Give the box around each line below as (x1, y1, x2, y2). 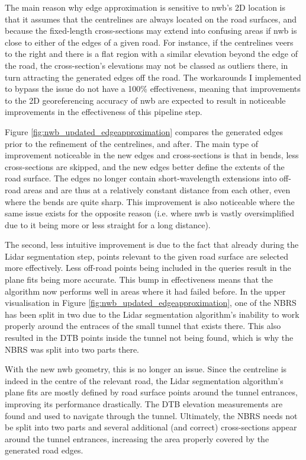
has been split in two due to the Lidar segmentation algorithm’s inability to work (5, 308, 299, 320)
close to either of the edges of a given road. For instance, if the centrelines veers (5, 36, 294, 48)
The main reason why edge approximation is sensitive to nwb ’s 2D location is (5, 1, 286, 13)
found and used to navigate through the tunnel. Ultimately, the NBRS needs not (5, 409, 298, 421)
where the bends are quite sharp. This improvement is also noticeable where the (5, 195, 295, 207)
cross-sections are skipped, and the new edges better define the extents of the (5, 160, 285, 172)
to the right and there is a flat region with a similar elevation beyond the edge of (5, 47, 298, 60)
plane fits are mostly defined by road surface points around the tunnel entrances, (5, 386, 298, 398)
